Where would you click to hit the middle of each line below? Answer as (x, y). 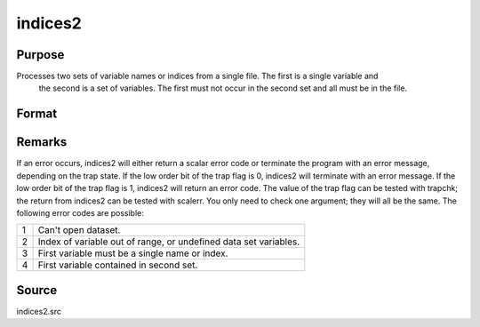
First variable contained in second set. (118, 265)
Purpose (40, 55)
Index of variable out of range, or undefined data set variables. (169, 242)
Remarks (42, 142)
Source (37, 290)
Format (37, 114)
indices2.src (39, 311)
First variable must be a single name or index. (133, 253)
